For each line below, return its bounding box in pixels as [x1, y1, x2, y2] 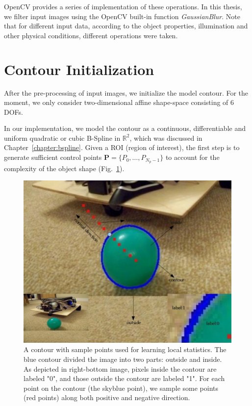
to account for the [165, 152, 220, 162]
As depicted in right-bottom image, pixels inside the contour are [24, 363, 217, 374]
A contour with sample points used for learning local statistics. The [24, 344, 227, 355]
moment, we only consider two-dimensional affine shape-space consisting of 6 [4, 97, 234, 107]
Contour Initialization [4, 59, 154, 79]
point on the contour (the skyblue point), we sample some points [24, 382, 219, 393]
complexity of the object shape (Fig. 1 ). [4, 163, 125, 173]
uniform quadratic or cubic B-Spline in [4, 132, 121, 143]
